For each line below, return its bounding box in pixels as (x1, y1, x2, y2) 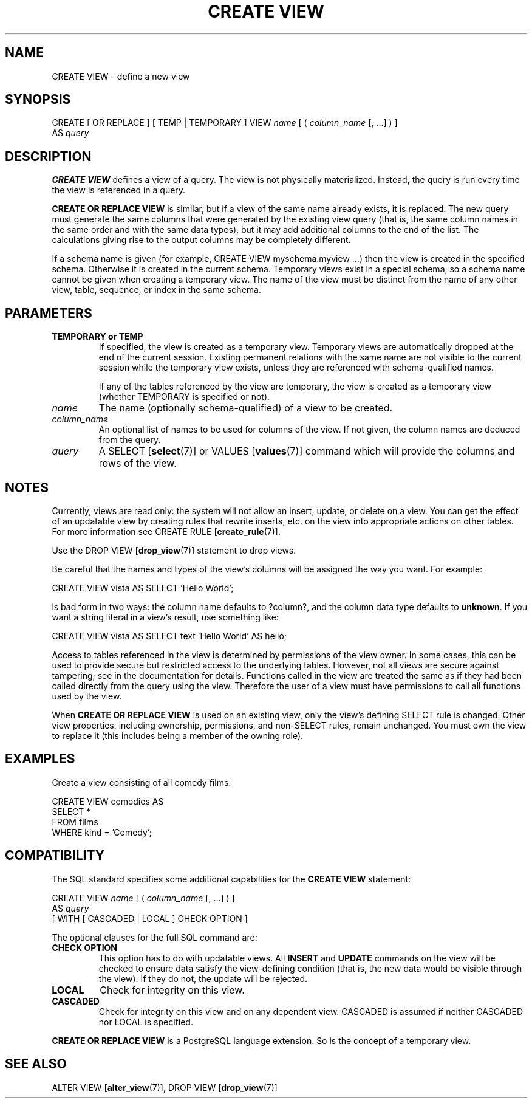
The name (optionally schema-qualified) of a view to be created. (98, 402, 393, 414)
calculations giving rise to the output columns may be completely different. (52, 235, 351, 246)
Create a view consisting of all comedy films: (52, 777, 231, 788)
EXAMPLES (5, 751, 75, 767)
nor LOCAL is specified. (98, 1016, 193, 1027)
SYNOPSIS (5, 92, 71, 108)
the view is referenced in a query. (52, 185, 186, 196)
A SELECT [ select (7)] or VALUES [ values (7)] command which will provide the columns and (98, 445, 515, 458)
